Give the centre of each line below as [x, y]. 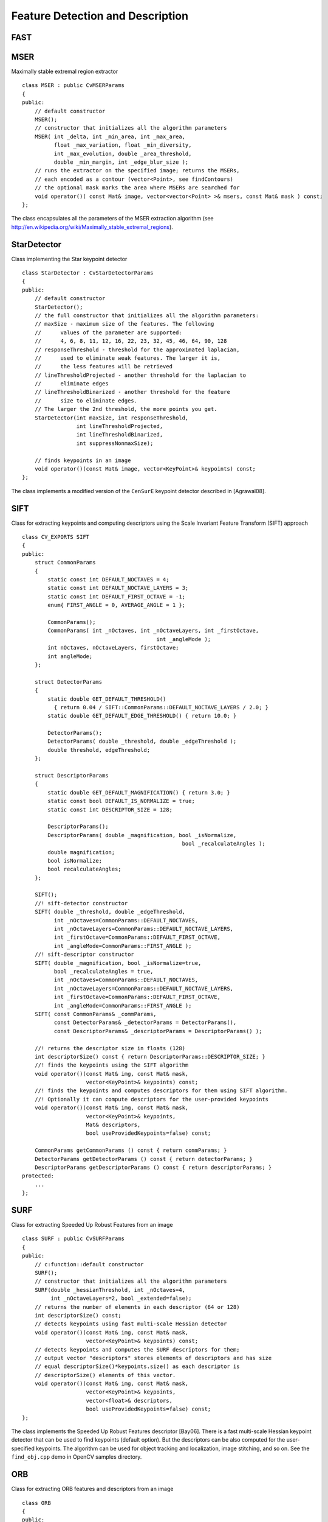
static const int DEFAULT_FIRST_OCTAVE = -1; [116, 596]
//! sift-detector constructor [81, 903]
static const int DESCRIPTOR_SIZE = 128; [110, 809]
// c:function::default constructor [89, 1264]
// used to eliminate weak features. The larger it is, [128, 358]
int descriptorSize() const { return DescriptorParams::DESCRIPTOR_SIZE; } [150, 1057]
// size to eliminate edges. [86, 401]
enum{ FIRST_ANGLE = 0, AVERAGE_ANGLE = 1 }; [116, 605]
